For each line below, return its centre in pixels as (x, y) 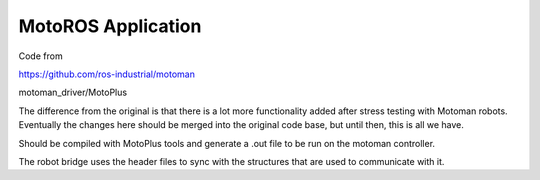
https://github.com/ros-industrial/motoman (106, 74)
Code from (41, 56)
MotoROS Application (110, 26)
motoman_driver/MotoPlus (73, 92)
